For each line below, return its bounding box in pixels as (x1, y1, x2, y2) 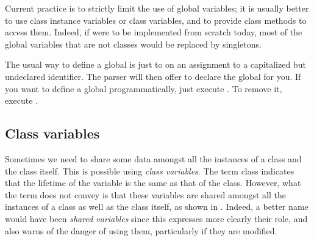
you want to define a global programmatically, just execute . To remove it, (5, 82, 282, 95)
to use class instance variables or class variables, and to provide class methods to (5, 13, 307, 26)
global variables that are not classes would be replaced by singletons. (5, 37, 262, 50)
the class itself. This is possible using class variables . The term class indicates (5, 164, 294, 177)
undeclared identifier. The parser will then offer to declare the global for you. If (5, 70, 301, 82)
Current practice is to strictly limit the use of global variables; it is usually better (5, 2, 309, 14)
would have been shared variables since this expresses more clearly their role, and (5, 212, 308, 225)
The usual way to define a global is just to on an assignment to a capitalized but (5, 58, 306, 71)
